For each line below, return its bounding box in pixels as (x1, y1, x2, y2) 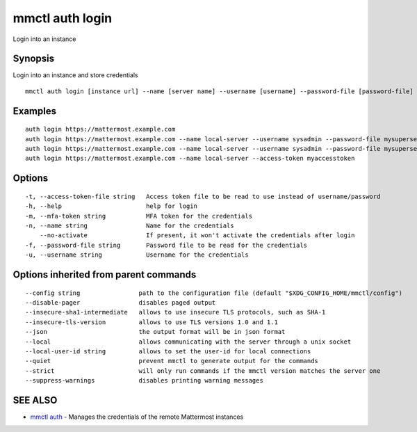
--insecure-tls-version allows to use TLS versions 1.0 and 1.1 (25, 318, 278, 326)
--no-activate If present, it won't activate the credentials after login (39, 232, 355, 239)
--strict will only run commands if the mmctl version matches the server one (25, 367, 381, 375)
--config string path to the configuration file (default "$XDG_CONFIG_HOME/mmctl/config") (25, 289, 403, 297)
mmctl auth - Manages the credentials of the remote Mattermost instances (30, 413, 244, 421)
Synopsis (13, 53, 55, 65)
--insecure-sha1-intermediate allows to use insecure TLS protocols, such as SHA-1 (25, 308, 326, 317)
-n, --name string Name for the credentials (25, 222, 234, 230)
